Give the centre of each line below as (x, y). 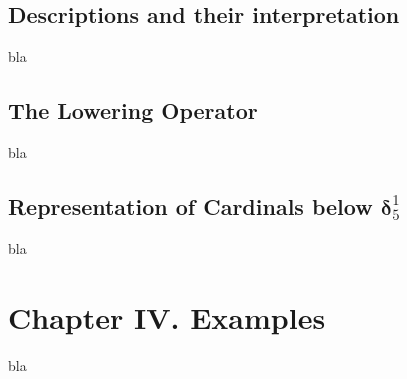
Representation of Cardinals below (190, 205)
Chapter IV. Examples (167, 316)
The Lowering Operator (133, 110)
